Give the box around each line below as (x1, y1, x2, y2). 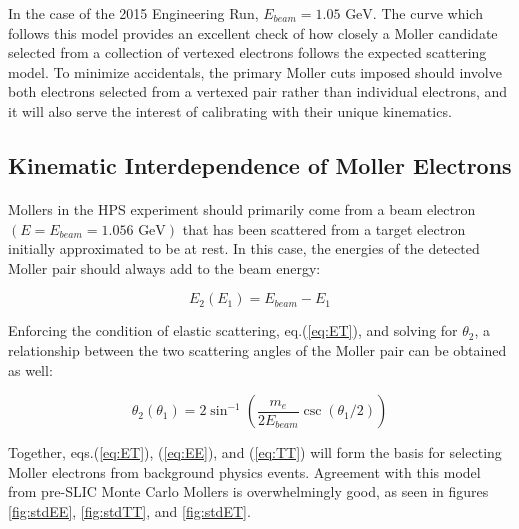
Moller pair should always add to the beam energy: (8, 257, 321, 278)
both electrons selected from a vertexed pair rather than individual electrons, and (8, 81, 508, 102)
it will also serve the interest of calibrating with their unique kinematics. (8, 100, 452, 121)
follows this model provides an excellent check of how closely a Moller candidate (8, 22, 498, 43)
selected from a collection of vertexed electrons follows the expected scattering (8, 42, 487, 63)
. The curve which (372, 3, 483, 23)
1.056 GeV (101, 223, 166, 238)
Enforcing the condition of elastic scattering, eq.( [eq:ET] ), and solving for (8, 320, 458, 341)
